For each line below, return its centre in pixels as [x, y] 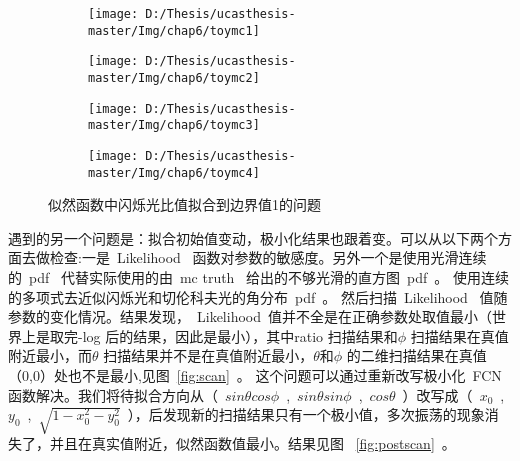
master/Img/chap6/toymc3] [174, 125]
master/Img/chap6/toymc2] [174, 77]
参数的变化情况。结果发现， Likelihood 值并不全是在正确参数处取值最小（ [250, 316]
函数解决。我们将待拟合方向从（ [113, 394]
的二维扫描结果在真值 [416, 355]
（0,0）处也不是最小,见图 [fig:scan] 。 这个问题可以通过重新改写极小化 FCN [255, 375]
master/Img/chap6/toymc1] [174, 30]
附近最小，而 [50, 355]
